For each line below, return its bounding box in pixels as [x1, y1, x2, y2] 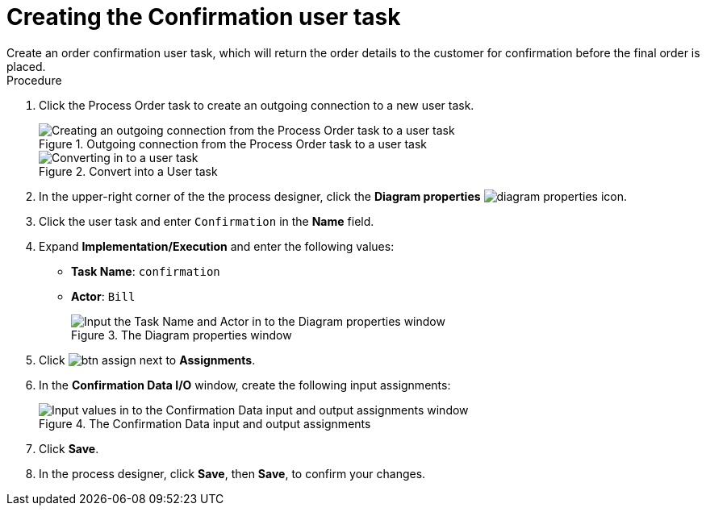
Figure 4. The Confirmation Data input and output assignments [39, 416, 371, 431]
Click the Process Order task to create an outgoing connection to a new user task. [39, 98, 474, 112]
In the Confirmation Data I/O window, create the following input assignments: [39, 377, 451, 392]
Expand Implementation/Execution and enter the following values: [39, 239, 395, 253]
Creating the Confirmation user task [6, 3, 401, 31]
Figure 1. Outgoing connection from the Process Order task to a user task [39, 136, 428, 151]
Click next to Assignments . [39, 352, 256, 367]
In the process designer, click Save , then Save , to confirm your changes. [39, 466, 426, 481]
